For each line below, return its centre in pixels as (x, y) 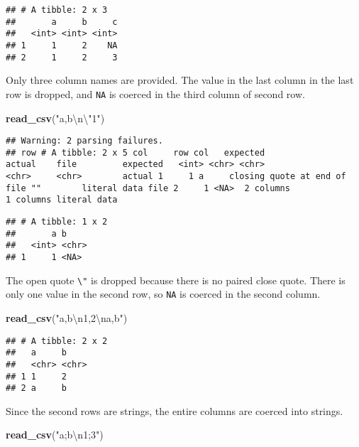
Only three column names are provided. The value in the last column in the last (180, 80)
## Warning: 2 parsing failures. (84, 141)
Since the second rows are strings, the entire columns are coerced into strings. (175, 410)
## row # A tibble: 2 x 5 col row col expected (136, 152)
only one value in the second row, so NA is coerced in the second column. (163, 294)
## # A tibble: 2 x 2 (57, 341)
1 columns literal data (62, 200)
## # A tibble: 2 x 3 (57, 10)
